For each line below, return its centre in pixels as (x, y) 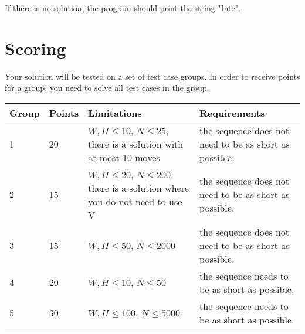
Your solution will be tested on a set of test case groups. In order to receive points (152, 76)
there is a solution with (136, 144)
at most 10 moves (124, 157)
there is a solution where (139, 188)
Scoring (35, 48)
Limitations (115, 113)
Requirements (232, 113)
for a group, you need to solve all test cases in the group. (107, 88)
